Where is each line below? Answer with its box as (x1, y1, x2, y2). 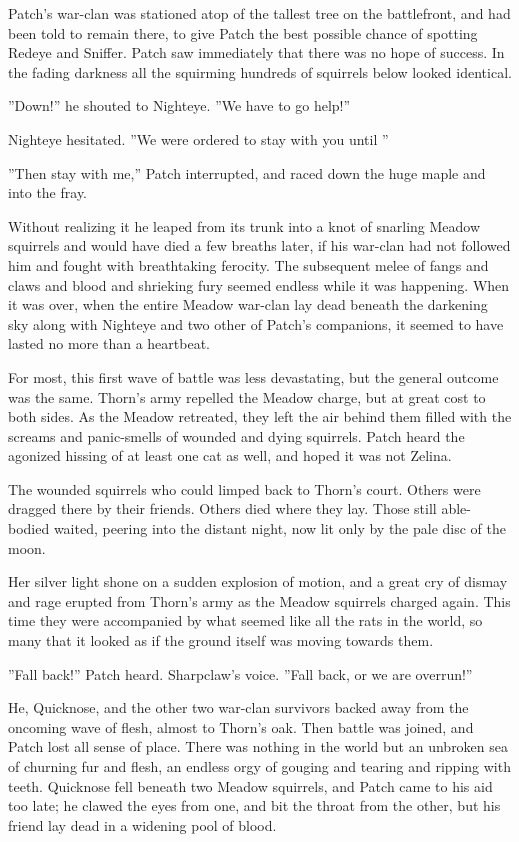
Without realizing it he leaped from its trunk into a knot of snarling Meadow (8, 215, 481, 236)
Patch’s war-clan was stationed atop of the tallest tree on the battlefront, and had (8, 3, 511, 23)
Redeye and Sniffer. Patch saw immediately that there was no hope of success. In (8, 42, 505, 63)
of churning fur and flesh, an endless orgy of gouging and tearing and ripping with (8, 756, 511, 776)
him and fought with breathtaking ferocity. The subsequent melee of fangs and (8, 254, 489, 275)
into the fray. (8, 182, 88, 203)
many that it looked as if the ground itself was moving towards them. (8, 630, 434, 651)
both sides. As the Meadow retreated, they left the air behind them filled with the (8, 406, 512, 427)
